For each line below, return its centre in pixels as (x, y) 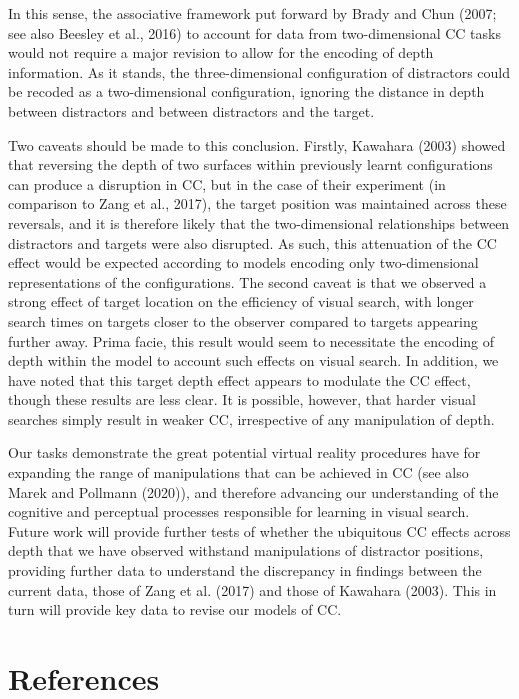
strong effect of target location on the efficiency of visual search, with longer (241, 301)
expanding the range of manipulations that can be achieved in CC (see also (238, 472)
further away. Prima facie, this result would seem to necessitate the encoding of (251, 340)
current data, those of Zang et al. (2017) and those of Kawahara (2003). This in (252, 589)
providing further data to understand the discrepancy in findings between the (245, 570)
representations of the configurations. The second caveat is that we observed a (247, 281)
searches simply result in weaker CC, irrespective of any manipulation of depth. (251, 418)
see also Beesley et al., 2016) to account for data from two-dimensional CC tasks (254, 32)
